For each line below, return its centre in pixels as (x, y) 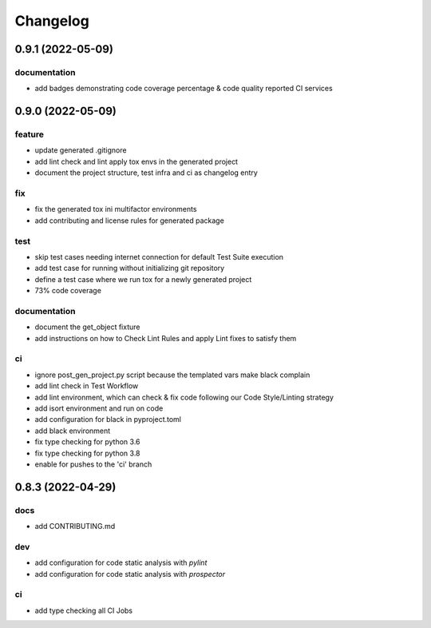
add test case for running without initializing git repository (130, 268)
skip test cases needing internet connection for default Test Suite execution (159, 256)
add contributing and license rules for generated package (130, 221)
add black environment (73, 431)
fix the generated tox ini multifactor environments (116, 209)
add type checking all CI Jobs (84, 610)
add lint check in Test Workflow (87, 386)
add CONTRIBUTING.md (75, 527)
